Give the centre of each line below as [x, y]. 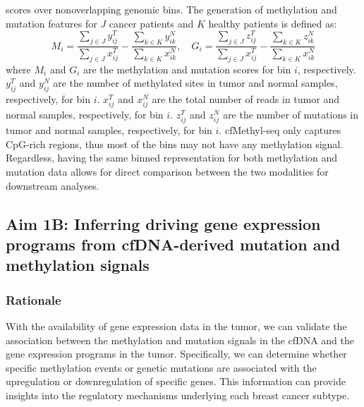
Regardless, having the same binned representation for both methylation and [172, 158]
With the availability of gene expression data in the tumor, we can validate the [176, 326]
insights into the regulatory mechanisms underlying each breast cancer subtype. [178, 395]
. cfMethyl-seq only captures [280, 130]
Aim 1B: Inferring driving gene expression [163, 223]
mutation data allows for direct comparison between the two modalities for [167, 172]
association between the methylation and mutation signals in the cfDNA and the [180, 340]
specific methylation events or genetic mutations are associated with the [161, 367]
